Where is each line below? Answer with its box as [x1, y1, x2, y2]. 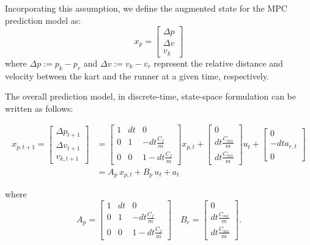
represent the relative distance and [153, 56, 283, 69]
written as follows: [5, 101, 73, 114]
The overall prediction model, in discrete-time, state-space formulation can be [5, 90, 296, 103]
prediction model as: [5, 13, 81, 26]
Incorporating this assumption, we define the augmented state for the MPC [5, 2, 287, 14]
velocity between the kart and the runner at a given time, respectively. [5, 69, 269, 82]
